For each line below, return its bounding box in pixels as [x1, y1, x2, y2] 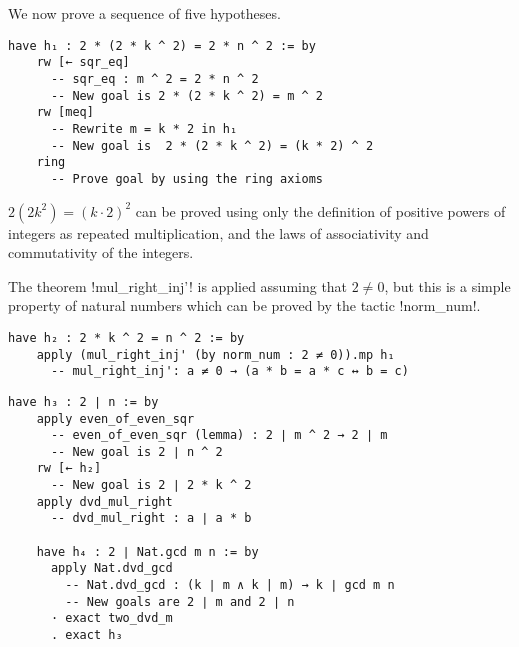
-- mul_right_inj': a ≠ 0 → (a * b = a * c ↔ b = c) [50, 364, 409, 379]
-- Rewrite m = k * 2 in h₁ [50, 121, 238, 136]
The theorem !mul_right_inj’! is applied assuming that [8, 275, 348, 296]
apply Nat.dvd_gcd [50, 561, 173, 576]
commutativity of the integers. [8, 242, 194, 263]
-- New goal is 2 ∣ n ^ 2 [50, 444, 223, 459]
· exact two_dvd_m [50, 611, 173, 626]
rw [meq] [36, 105, 94, 120]
